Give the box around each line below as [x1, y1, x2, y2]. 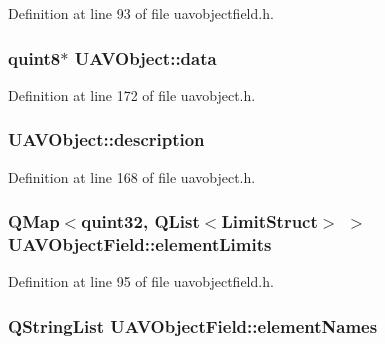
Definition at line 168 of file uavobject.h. [8, 166, 256, 187]
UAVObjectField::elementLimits [8, 232, 272, 257]
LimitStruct [221, 209, 318, 234]
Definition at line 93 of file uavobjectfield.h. [8, 3, 274, 23]
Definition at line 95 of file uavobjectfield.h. [8, 271, 274, 292]
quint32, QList [81, 209, 200, 234]
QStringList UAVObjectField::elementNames [8, 313, 378, 338]
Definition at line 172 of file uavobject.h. [8, 84, 256, 105]
